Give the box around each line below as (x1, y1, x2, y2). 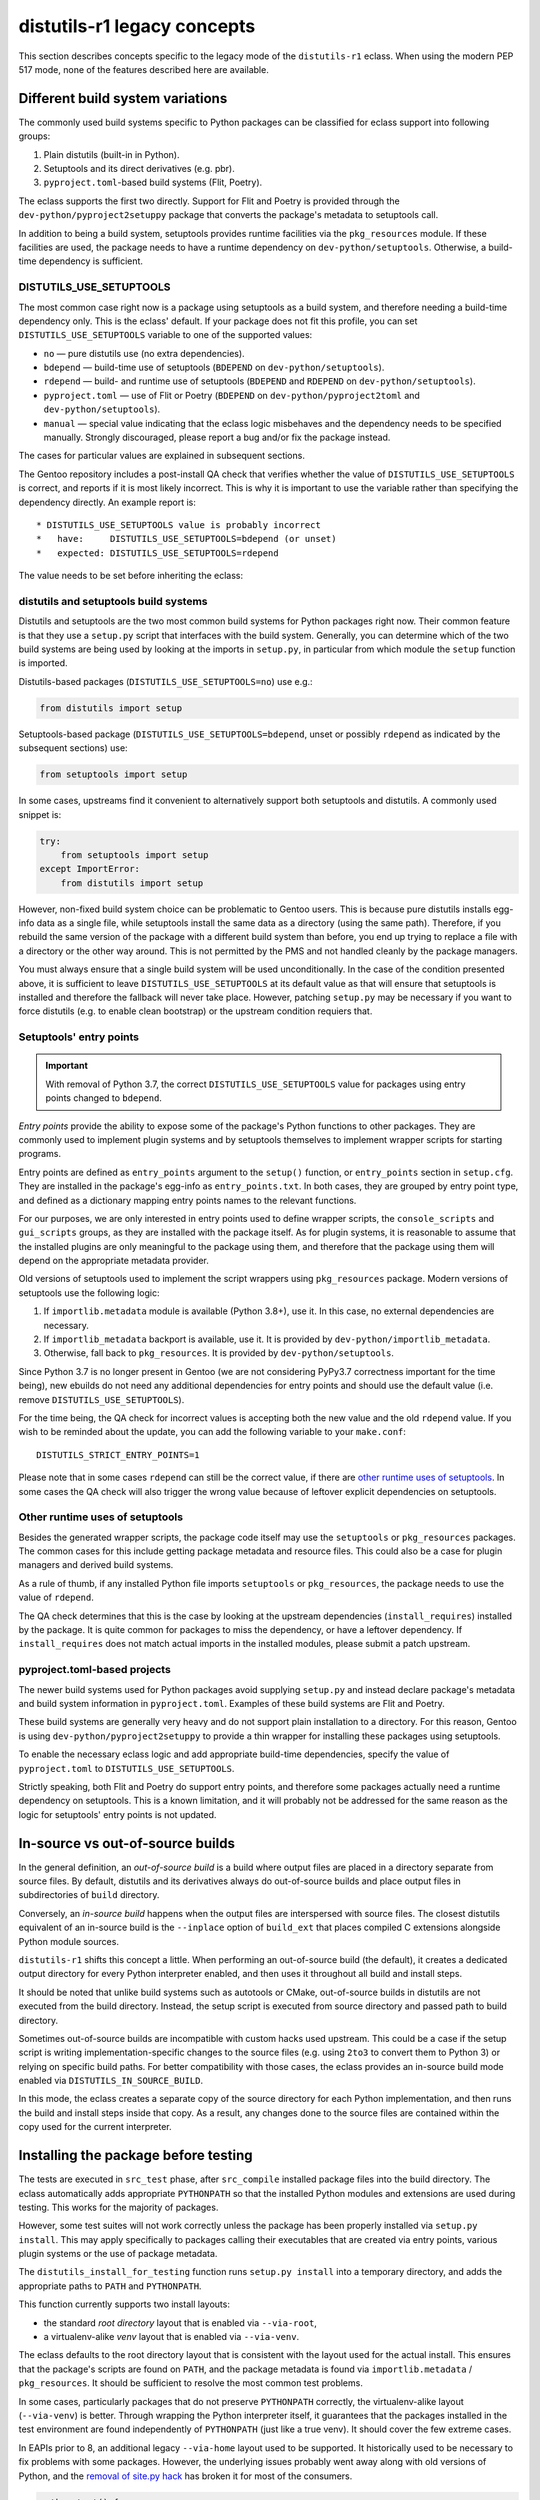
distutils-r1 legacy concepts (18, 15, 256, 37)
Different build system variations (18, 90, 228, 107)
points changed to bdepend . (45, 1092, 162, 1104)
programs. (18, 1148, 62, 1160)
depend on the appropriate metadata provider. (18, 1255, 209, 1267)
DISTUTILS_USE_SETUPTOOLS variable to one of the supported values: (18, 329, 313, 341)
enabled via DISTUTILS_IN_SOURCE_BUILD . (18, 2075, 204, 2087)
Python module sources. (18, 1935, 120, 1947)
